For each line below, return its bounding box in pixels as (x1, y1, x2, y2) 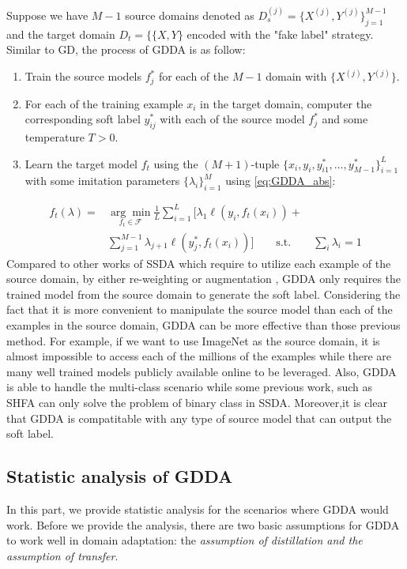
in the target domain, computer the (200, 95, 372, 111)
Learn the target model (24, 155, 138, 171)
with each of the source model (160, 111, 305, 127)
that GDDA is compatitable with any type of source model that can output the (6, 409, 392, 426)
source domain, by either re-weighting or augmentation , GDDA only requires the (6, 270, 401, 287)
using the (153, 155, 198, 171)
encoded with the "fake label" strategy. (187, 25, 374, 42)
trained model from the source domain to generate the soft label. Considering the (6, 285, 401, 302)
